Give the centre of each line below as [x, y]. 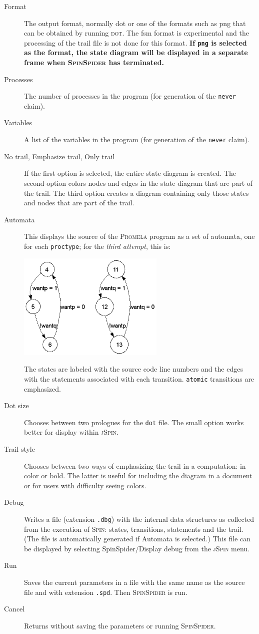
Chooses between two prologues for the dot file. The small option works [134, 422]
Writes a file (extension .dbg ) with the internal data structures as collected [139, 519]
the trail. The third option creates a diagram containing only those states [136, 193]
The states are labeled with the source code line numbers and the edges [133, 369]
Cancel [14, 609]
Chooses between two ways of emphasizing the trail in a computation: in [135, 465]
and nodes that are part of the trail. [79, 203]
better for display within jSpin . [71, 432]
